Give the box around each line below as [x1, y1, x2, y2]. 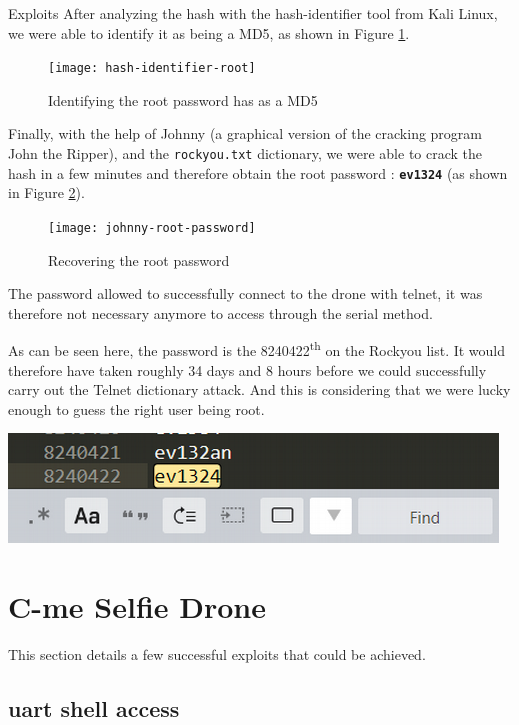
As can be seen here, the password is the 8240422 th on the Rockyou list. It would [8, 337, 506, 361]
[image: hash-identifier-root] [48, 61, 256, 76]
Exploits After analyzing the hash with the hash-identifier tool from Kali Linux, [8, 3, 498, 23]
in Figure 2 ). [8, 182, 85, 203]
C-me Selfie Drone [8, 586, 266, 627]
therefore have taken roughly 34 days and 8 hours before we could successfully [8, 359, 487, 380]
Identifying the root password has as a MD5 [48, 89, 318, 110]
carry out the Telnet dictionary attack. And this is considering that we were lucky [8, 379, 511, 400]
